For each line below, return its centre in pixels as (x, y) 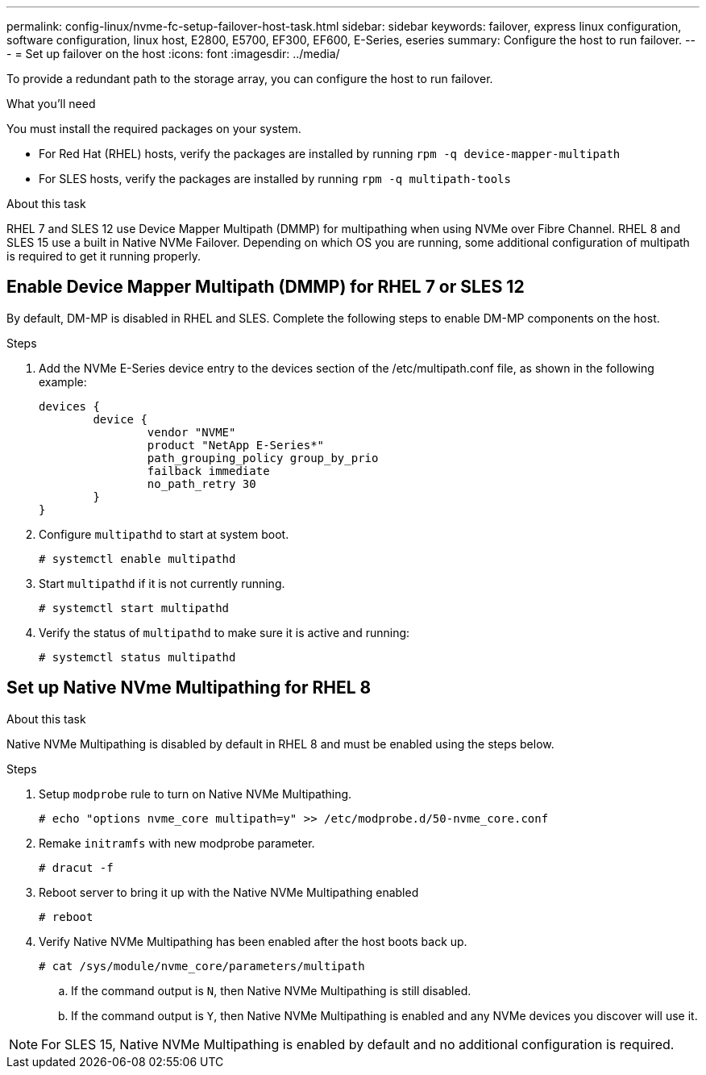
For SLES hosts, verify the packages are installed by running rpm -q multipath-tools (275, 179)
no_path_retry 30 (201, 483)
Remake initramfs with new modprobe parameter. (177, 843)
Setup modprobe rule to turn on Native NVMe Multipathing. (195, 794)
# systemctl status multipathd (137, 657)
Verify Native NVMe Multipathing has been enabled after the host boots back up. (253, 941)
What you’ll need (51, 104)
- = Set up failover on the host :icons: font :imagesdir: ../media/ (173, 54)
